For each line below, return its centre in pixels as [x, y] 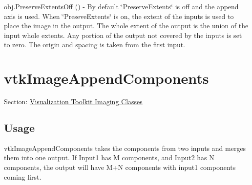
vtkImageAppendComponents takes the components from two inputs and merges [125, 148]
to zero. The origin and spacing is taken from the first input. [95, 45]
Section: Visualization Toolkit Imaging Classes [73, 102]
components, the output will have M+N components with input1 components [120, 167]
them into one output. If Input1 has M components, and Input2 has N [109, 157]
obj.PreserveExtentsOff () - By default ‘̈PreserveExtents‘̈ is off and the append [121, 6]
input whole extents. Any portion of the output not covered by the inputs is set [123, 35]
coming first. [23, 176]
